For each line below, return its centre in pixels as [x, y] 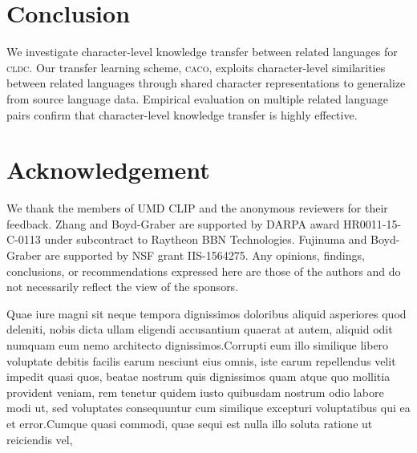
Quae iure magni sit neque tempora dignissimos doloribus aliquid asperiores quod [206, 313]
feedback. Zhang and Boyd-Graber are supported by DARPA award [173, 223]
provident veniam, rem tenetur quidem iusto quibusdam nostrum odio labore [195, 392]
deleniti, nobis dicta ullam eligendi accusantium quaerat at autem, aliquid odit [200, 329]
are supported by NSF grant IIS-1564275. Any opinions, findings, [205, 255]
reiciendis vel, [40, 439]
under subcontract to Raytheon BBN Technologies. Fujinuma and [206, 239]
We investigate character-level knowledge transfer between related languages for [202, 52]
